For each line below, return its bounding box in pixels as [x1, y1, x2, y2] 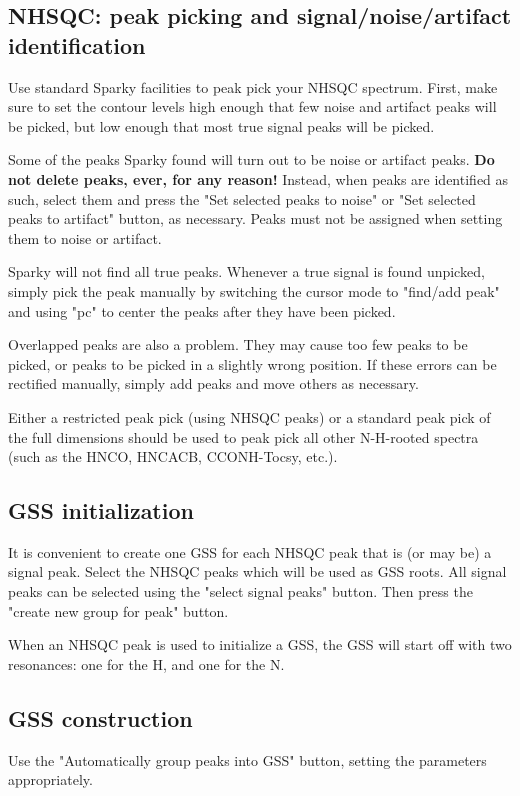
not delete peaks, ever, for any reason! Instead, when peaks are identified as [8, 168, 509, 189]
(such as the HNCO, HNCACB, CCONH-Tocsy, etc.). [8, 446, 338, 467]
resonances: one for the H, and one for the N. [8, 653, 285, 674]
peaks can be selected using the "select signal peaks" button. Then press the [8, 581, 473, 602]
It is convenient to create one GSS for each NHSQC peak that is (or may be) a [8, 541, 492, 562]
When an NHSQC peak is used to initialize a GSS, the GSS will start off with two [8, 634, 512, 655]
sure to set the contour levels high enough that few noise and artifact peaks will [8, 96, 497, 117]
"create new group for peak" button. [8, 600, 229, 621]
